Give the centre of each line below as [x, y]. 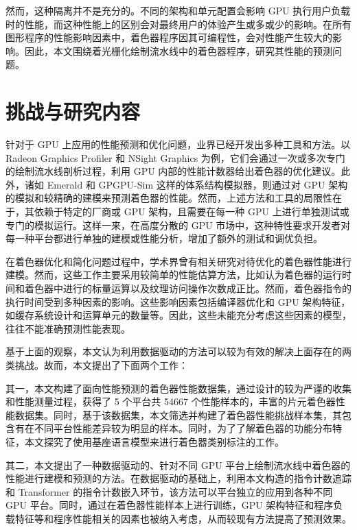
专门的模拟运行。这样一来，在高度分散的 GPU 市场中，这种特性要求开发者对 [178, 225]
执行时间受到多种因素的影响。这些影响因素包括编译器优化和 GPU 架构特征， [178, 301]
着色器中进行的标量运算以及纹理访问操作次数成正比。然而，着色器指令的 [188, 288]
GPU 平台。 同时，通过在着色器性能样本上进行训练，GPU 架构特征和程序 [170, 505]
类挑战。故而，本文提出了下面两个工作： [97, 365]
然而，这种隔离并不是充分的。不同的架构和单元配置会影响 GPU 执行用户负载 [178, 10]
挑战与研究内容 [73, 111]
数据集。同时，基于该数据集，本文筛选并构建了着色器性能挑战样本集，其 [178, 414]
